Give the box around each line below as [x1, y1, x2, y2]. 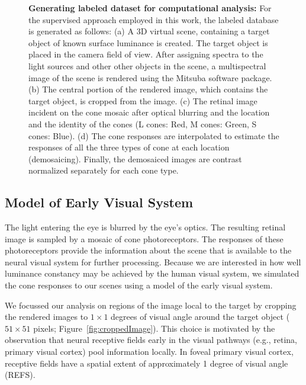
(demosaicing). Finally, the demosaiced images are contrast [28, 152, 242, 165]
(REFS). [5, 368, 36, 381]
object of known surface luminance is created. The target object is [28, 36, 268, 49]
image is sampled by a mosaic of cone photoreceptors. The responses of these [5, 232, 284, 245]
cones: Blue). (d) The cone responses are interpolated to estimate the [28, 129, 279, 142]
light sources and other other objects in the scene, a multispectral [28, 59, 266, 72]
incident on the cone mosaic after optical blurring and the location [28, 106, 270, 118]
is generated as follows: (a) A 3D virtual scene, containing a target [28, 25, 270, 37]
